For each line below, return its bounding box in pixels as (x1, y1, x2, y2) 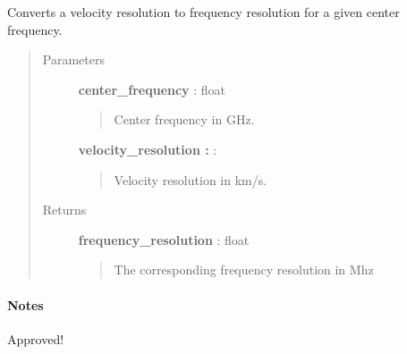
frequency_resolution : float (78, 230, 250, 249)
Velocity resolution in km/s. (114, 170, 267, 189)
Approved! (7, 329, 64, 348)
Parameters (42, 50, 105, 69)
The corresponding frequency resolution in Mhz (114, 260, 374, 279)
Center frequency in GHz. (114, 110, 255, 129)
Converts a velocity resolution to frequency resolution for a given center (7, 3, 400, 21)
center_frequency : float (78, 80, 226, 98)
